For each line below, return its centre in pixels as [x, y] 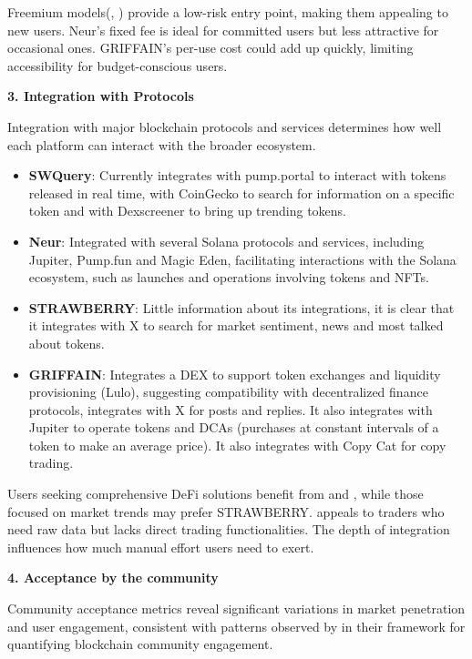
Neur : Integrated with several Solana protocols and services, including [226, 241]
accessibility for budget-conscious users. [118, 65]
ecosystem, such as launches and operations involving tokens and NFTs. [229, 277]
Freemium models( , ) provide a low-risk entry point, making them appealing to [228, 12]
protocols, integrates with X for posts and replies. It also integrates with [231, 409]
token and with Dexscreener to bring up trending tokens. [187, 211]
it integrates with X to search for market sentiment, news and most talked [236, 325]
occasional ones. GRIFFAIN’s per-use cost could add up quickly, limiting [210, 48]
